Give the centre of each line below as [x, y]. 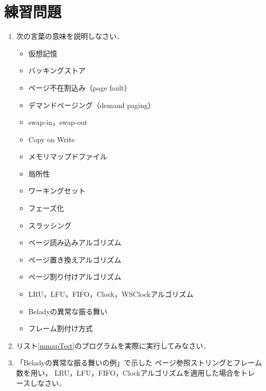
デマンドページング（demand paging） [92, 105]
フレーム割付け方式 [61, 328]
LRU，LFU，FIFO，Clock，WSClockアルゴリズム [111, 294]
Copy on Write [51, 139]
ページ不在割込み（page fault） [80, 87]
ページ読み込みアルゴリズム [75, 242]
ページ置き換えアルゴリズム [75, 259]
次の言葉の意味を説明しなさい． [70, 36]
